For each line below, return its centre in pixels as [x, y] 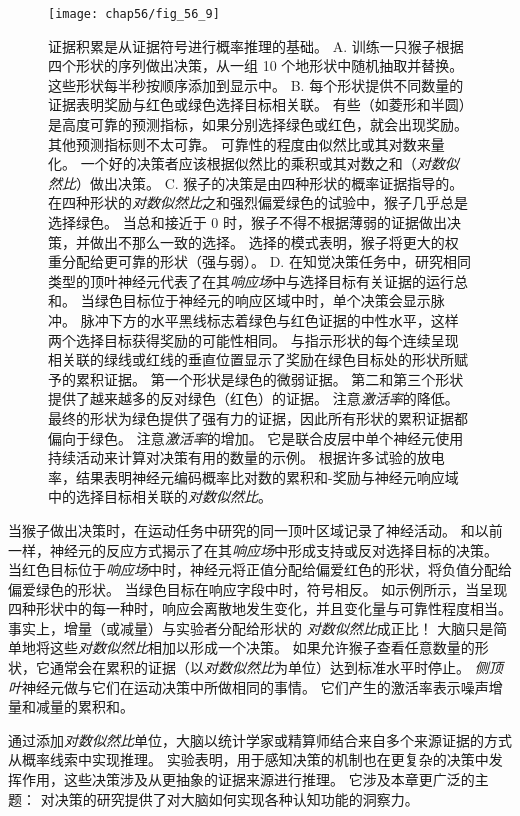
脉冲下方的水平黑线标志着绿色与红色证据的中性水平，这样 [269, 319]
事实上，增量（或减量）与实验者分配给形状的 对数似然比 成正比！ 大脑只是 [251, 627]
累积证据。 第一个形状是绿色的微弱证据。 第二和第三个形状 [269, 378]
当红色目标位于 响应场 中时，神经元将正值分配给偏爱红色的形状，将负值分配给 [260, 569]
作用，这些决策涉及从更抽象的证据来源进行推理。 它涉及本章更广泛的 [248, 779]
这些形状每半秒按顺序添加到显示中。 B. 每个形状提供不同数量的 [256, 84]
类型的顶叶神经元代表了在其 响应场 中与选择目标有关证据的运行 [251, 280]
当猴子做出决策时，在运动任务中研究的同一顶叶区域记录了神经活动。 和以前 [255, 529]
